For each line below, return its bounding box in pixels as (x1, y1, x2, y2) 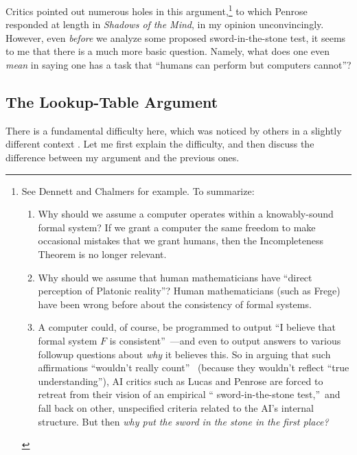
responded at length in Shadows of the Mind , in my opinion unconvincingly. (5, 17, 324, 32)
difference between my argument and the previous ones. (5, 150, 240, 165)
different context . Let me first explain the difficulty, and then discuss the (5, 137, 314, 151)
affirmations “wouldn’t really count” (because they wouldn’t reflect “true (38, 360, 349, 375)
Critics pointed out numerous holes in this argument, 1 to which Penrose (5, 2, 308, 18)
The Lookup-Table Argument (5, 91, 218, 113)
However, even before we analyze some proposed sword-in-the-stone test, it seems (5, 30, 346, 45)
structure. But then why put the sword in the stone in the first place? (38, 414, 329, 428)
